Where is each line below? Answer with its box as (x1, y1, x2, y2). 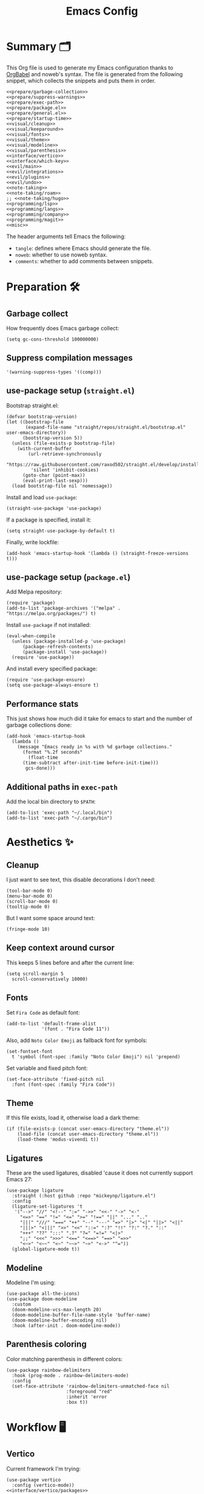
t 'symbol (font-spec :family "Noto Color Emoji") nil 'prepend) (12, 1053, 181, 1060)
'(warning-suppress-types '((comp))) (6, 369, 102, 375)
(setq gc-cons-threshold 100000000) (6, 336, 99, 342)
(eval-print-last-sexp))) (22, 477, 88, 484)
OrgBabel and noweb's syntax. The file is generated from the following (6, 70, 183, 77)
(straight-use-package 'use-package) (6, 505, 102, 511)
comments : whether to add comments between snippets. (15, 257, 154, 264)
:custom (12, 1301, 32, 1308)
